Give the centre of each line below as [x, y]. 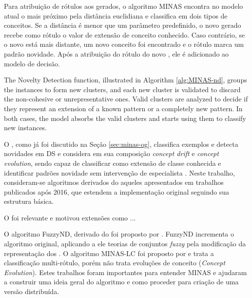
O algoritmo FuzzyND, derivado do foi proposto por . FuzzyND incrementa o [119, 234]
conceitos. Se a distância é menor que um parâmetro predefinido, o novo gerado [123, 25]
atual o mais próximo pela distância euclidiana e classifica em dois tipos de [116, 15]
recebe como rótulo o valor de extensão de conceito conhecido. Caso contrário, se [125, 34]
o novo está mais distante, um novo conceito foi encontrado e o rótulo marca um [124, 44]
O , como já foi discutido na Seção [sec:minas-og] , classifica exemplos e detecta [121, 144]
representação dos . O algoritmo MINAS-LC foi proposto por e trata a [109, 253]
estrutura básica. [29, 201]
